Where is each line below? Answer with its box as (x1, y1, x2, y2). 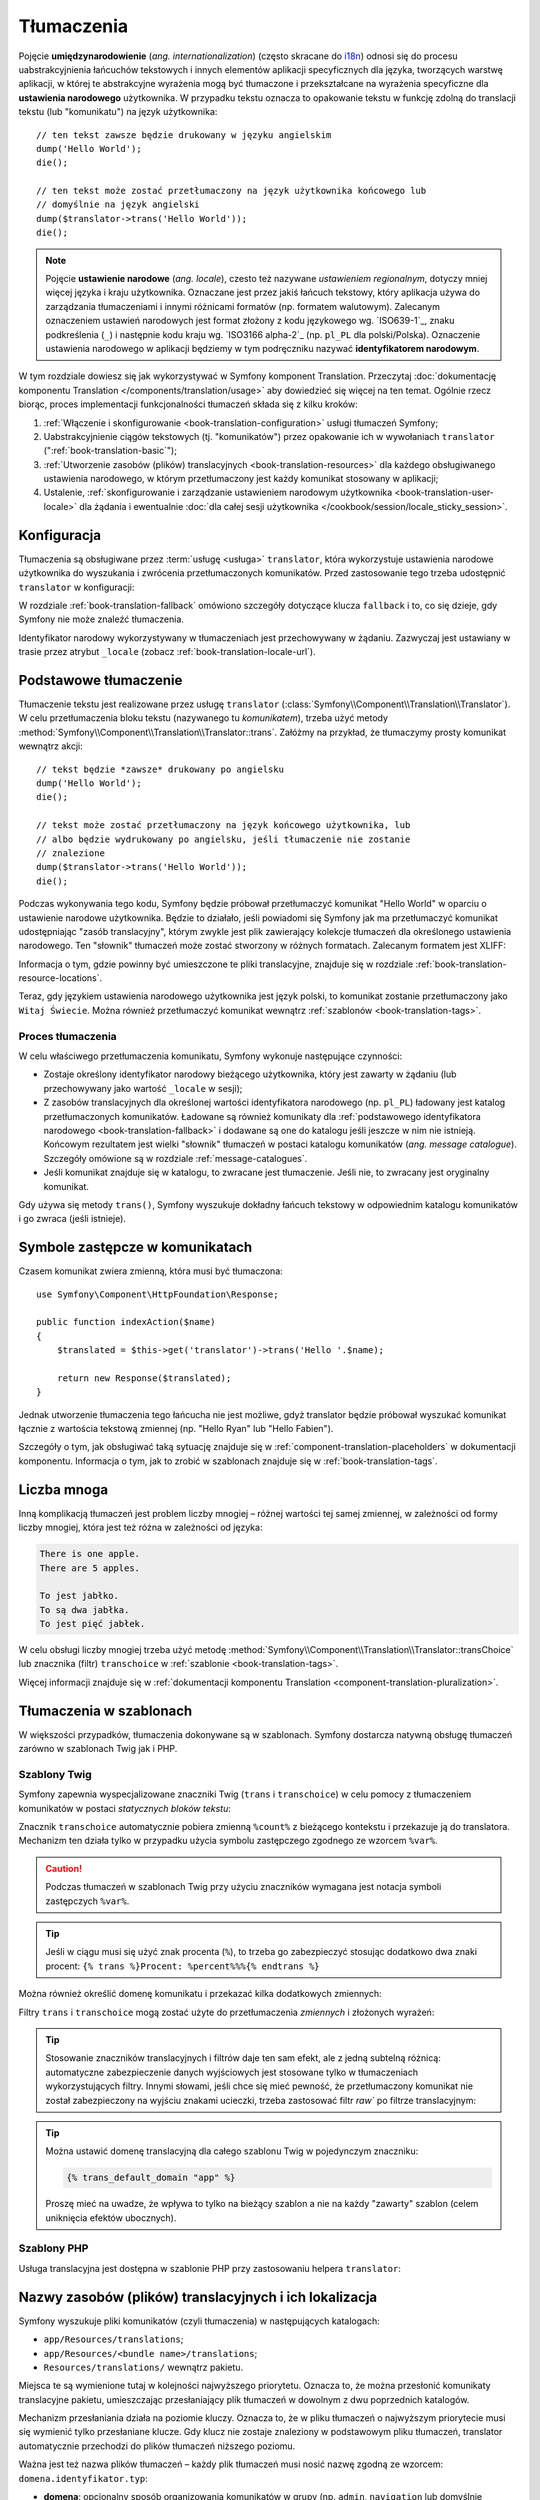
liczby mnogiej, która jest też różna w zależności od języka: (18, 1521, 263, 1534)
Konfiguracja (18, 526, 102, 544)
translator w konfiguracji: (18, 581, 135, 593)
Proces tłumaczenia (18, 1029, 117, 1043)
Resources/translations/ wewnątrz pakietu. (43, 2361, 244, 2373)
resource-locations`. (18, 972, 103, 984)
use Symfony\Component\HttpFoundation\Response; (36, 1288, 279, 1300)
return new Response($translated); (56, 1372, 232, 1384)
